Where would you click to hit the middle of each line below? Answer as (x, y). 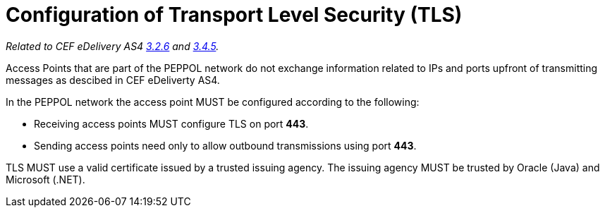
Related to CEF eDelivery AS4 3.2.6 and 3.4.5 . (112, 46)
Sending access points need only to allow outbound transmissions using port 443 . (225, 145)
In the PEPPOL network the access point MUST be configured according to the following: (213, 102)
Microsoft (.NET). (45, 179)
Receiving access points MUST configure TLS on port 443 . (171, 123)
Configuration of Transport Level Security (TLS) (234, 15)
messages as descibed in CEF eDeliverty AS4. (113, 80)
